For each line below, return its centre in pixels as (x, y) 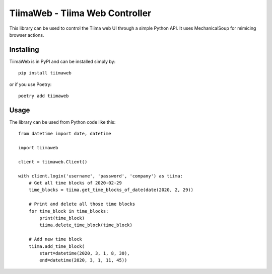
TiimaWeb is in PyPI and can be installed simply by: (62, 61)
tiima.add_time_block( (57, 246)
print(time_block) (62, 218)
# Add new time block (55, 239)
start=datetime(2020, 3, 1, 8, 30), (85, 253)
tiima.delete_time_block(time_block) (86, 225)
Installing (24, 50)
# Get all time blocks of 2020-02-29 (75, 183)
